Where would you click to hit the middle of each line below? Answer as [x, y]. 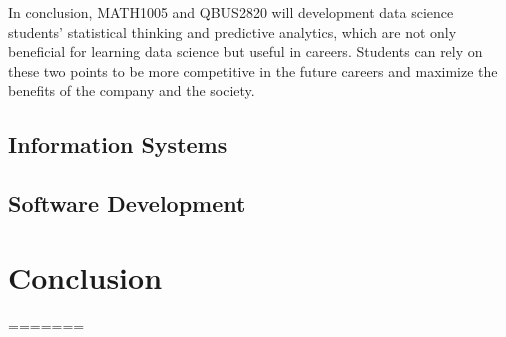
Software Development [127, 203]
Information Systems [118, 144]
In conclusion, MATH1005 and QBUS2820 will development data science [231, 12]
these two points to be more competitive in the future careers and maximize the [253, 70]
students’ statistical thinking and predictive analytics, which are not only [232, 31]
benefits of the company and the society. [131, 90]
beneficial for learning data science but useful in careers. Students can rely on [245, 51]
